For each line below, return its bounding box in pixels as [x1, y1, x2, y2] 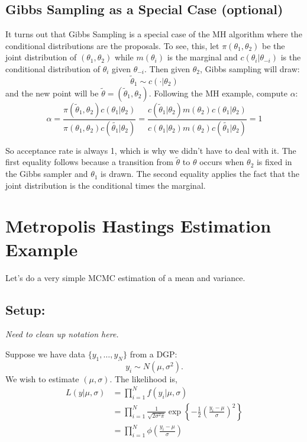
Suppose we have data [5, 347, 86, 360]
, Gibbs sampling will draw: [199, 62, 300, 75]
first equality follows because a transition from [5, 156, 173, 168]
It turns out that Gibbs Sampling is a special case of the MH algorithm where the [5, 28, 302, 40]
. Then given [144, 62, 190, 75]
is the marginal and [167, 51, 238, 63]
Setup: [5, 300, 46, 318]
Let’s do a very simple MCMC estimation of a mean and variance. [5, 271, 245, 283]
